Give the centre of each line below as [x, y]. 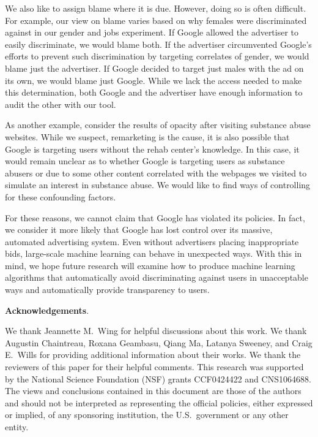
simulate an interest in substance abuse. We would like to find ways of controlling [158, 185]
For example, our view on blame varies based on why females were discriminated [156, 20]
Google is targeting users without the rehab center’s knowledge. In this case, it [152, 149]
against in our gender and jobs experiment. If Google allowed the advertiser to [152, 32]
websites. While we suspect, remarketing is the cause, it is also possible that [147, 136]
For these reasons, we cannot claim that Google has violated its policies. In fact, [155, 217]
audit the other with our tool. [61, 104]
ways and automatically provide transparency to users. [107, 290]
